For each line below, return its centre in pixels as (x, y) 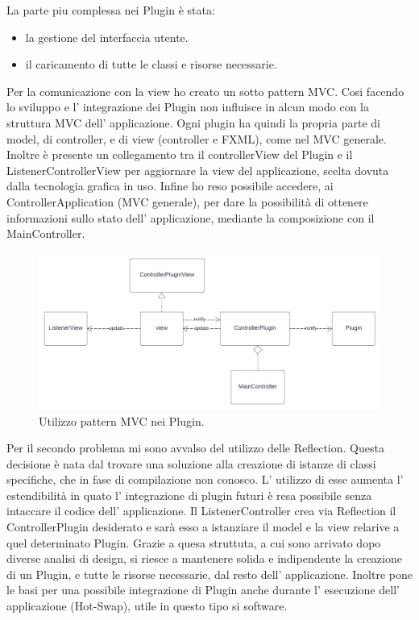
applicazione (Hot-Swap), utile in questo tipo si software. (147, 606)
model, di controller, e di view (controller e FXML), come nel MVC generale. (197, 138)
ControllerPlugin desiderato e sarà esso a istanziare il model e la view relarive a (203, 527)
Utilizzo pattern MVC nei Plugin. (122, 420)
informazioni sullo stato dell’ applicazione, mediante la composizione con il (191, 217)
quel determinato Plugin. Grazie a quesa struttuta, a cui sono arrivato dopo (194, 542)
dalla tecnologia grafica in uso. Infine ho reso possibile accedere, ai (170, 186)
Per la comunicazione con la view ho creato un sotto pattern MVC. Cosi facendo (205, 91)
